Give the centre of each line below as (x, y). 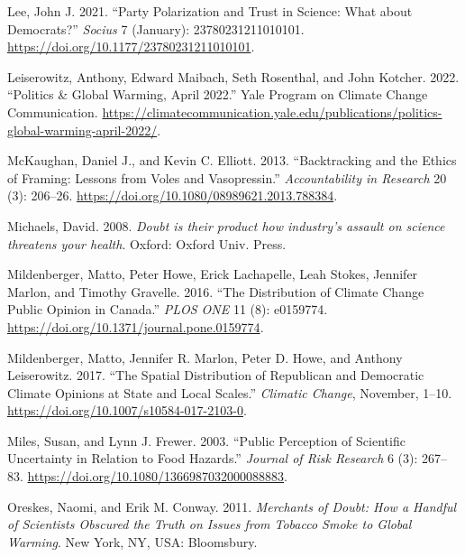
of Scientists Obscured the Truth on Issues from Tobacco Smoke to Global (210, 524)
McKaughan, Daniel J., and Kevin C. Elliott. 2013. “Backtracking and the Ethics (232, 160)
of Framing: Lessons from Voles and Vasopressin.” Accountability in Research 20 (227, 177)
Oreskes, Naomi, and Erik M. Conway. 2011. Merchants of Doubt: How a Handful (232, 506)
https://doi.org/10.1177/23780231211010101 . (131, 46)
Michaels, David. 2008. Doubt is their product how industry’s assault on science (226, 225)
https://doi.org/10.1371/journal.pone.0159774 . (136, 326)
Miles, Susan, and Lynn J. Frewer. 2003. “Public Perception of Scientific (206, 440)
